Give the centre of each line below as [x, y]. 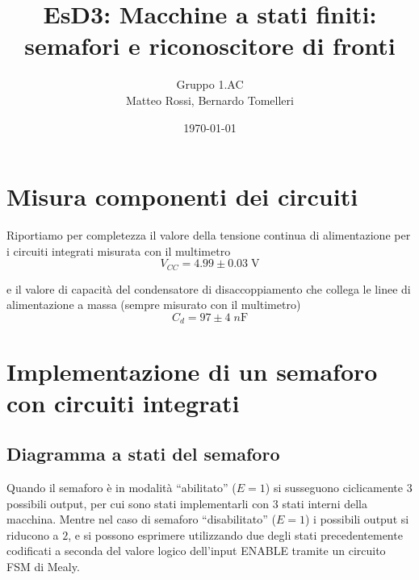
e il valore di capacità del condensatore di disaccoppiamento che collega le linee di [209, 288]
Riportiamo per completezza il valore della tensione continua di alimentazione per [209, 235]
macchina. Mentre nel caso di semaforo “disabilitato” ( [141, 519]
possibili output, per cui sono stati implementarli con [138, 503]
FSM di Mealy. [43, 567]
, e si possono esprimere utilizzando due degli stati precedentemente [235, 534]
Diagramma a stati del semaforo [143, 454]
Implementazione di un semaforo [192, 371]
